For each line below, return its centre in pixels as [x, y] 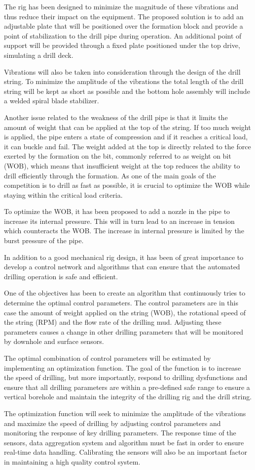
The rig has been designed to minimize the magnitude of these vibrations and [121, 6]
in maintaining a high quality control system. [72, 461]
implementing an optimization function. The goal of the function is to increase [123, 367]
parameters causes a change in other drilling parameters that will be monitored [124, 331]
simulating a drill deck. [39, 55]
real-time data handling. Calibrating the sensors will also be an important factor [126, 452]
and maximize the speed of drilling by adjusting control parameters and [112, 423]
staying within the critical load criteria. [63, 194]
